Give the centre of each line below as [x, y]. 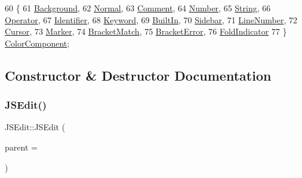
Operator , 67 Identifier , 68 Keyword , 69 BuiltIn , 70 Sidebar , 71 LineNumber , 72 [151, 19]
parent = [21, 147]
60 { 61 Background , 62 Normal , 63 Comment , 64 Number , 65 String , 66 [138, 8]
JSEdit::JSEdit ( [35, 127]
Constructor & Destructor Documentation [138, 75]
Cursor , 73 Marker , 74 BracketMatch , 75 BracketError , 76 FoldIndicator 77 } [146, 31]
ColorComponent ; [37, 43]
